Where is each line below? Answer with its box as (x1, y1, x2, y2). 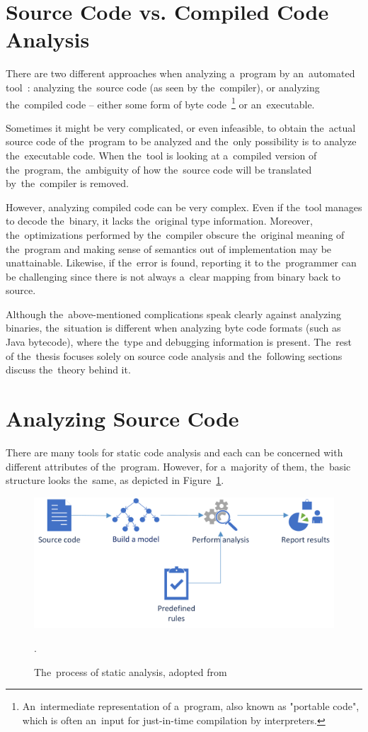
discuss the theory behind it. (6, 362, 131, 377)
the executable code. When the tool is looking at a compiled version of (6, 147, 317, 162)
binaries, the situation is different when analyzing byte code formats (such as (6, 320, 341, 335)
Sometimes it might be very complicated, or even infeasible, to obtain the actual (6, 120, 356, 135)
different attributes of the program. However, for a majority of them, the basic (6, 458, 351, 473)
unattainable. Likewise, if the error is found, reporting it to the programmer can (6, 255, 357, 270)
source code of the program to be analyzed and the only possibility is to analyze (6, 134, 357, 149)
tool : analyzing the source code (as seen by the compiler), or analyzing (6, 79, 320, 94)
